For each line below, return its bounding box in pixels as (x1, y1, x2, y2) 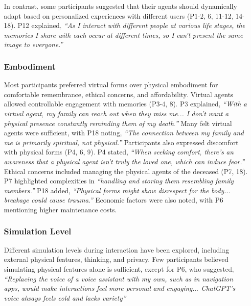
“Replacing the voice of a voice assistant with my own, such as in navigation (4, 273, 233, 283)
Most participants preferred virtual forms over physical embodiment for (4, 79, 218, 90)
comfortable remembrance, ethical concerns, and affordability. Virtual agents (4, 89, 233, 99)
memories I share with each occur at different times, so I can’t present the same (4, 29, 243, 40)
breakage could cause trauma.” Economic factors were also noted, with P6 (4, 195, 224, 205)
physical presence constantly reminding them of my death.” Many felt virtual (4, 118, 232, 128)
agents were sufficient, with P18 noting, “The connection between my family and (4, 127, 244, 138)
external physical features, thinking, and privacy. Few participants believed (4, 254, 228, 264)
